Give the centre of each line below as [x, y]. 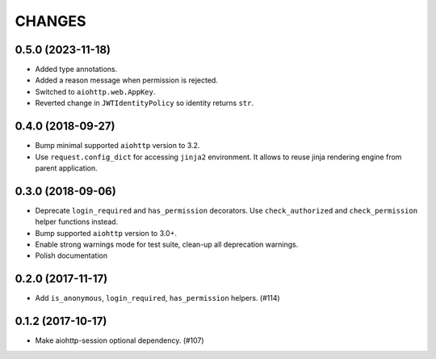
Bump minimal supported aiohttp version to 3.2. [117, 146]
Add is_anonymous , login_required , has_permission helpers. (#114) [157, 298]
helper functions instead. [77, 222]
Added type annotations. [76, 70]
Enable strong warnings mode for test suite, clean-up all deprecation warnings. [167, 244]
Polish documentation [71, 256]
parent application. [67, 168]
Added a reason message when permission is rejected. [126, 80]
